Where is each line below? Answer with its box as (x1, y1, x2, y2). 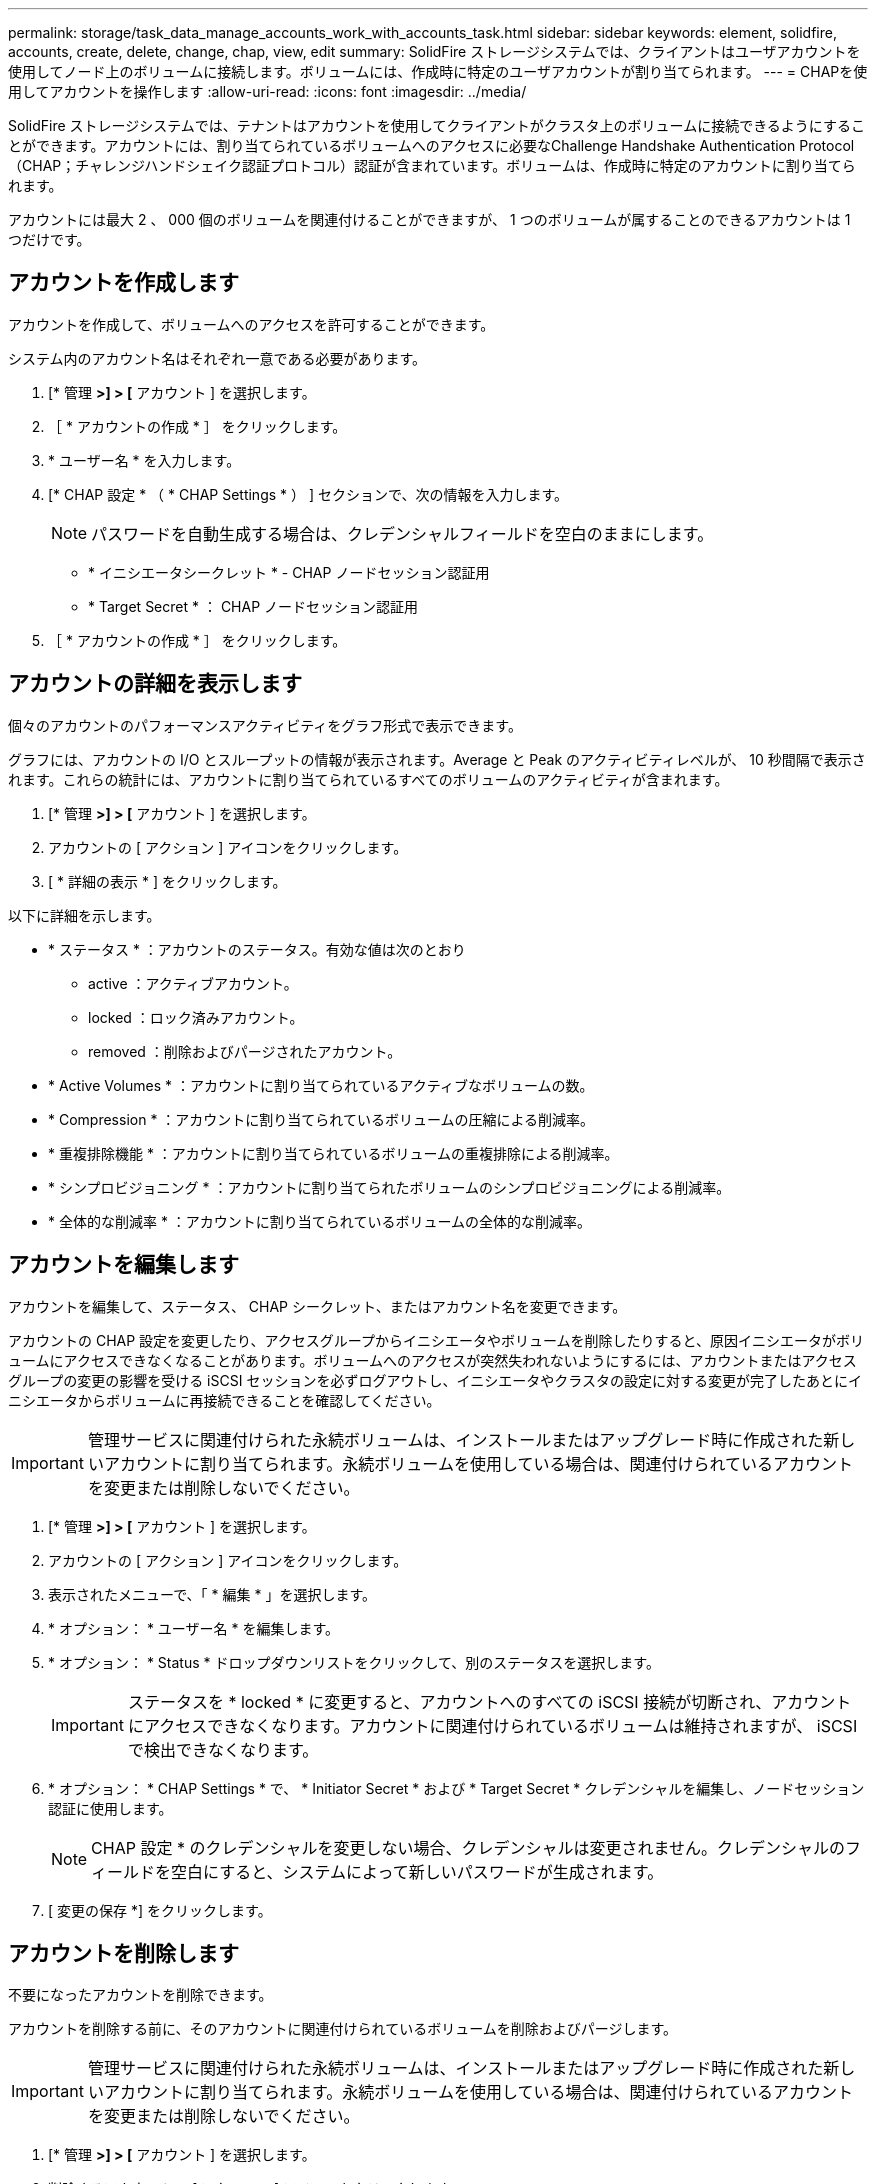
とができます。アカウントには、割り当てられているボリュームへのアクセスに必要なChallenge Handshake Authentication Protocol (8, 137, 855, 154)
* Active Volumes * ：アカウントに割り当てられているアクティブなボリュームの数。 (48, 1076, 594, 1094)
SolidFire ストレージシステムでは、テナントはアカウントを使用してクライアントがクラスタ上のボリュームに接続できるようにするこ (8, 117, 865, 134)
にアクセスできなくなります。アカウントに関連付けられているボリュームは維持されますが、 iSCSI (127, 1715, 858, 1736)
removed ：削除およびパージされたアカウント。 (88, 1042, 402, 1060)
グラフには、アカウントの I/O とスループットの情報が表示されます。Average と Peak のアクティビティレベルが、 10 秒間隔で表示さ (8, 750, 866, 768)
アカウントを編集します (8, 1252, 239, 1278)
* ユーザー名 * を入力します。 (48, 451, 241, 469)
